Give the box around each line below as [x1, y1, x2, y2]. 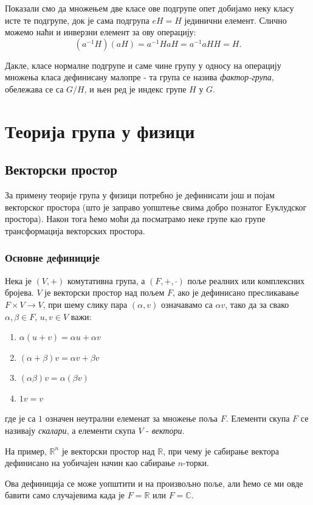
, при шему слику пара [43, 298, 128, 310]
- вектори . [146, 424, 185, 437]
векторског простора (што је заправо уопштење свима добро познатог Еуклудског [5, 200, 307, 213]
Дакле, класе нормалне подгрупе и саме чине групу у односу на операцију [5, 58, 281, 71]
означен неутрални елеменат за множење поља [45, 412, 218, 425]
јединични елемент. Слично [184, 13, 287, 26]
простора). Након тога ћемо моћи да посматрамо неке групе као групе [5, 212, 266, 225]
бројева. [5, 286, 34, 299]
